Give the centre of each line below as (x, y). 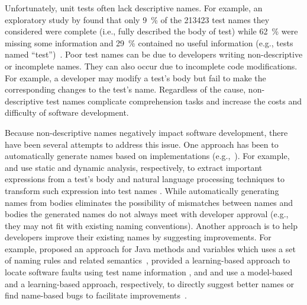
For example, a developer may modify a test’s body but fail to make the (135, 77)
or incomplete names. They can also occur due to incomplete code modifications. (151, 66)
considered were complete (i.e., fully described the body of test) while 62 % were (151, 31)
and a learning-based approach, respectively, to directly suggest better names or (150, 283)
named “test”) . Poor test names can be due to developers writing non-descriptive (154, 54)
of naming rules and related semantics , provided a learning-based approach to (148, 260)
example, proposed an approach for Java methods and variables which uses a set (150, 248)
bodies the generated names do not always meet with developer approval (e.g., (147, 214)
